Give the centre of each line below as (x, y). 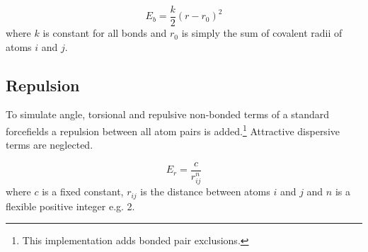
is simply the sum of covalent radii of (262, 33)
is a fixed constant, (83, 191)
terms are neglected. (50, 145)
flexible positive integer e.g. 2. (70, 206)
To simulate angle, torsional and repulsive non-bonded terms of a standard (168, 114)
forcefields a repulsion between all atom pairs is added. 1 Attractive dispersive (173, 130)
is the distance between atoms (205, 191)
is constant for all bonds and (105, 33)
